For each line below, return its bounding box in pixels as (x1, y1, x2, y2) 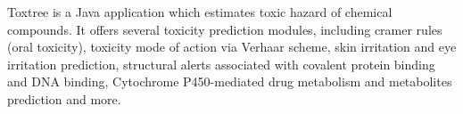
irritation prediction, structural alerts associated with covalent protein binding (7, 54, 435, 73)
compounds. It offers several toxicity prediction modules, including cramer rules (7, 20, 442, 38)
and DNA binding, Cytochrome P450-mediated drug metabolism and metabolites (7, 72, 452, 91)
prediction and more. (7, 89, 121, 108)
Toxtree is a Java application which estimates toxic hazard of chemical (7, 3, 393, 20)
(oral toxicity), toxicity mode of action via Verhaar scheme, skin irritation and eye (7, 37, 457, 56)
